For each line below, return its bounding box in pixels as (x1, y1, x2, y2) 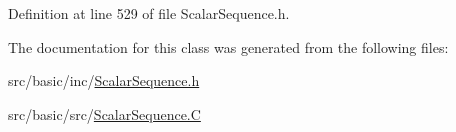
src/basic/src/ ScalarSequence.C (8, 103, 201, 124)
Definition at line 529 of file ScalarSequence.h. (8, 3, 290, 23)
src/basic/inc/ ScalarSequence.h (8, 70, 200, 91)
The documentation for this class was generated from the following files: (8, 36, 449, 57)
